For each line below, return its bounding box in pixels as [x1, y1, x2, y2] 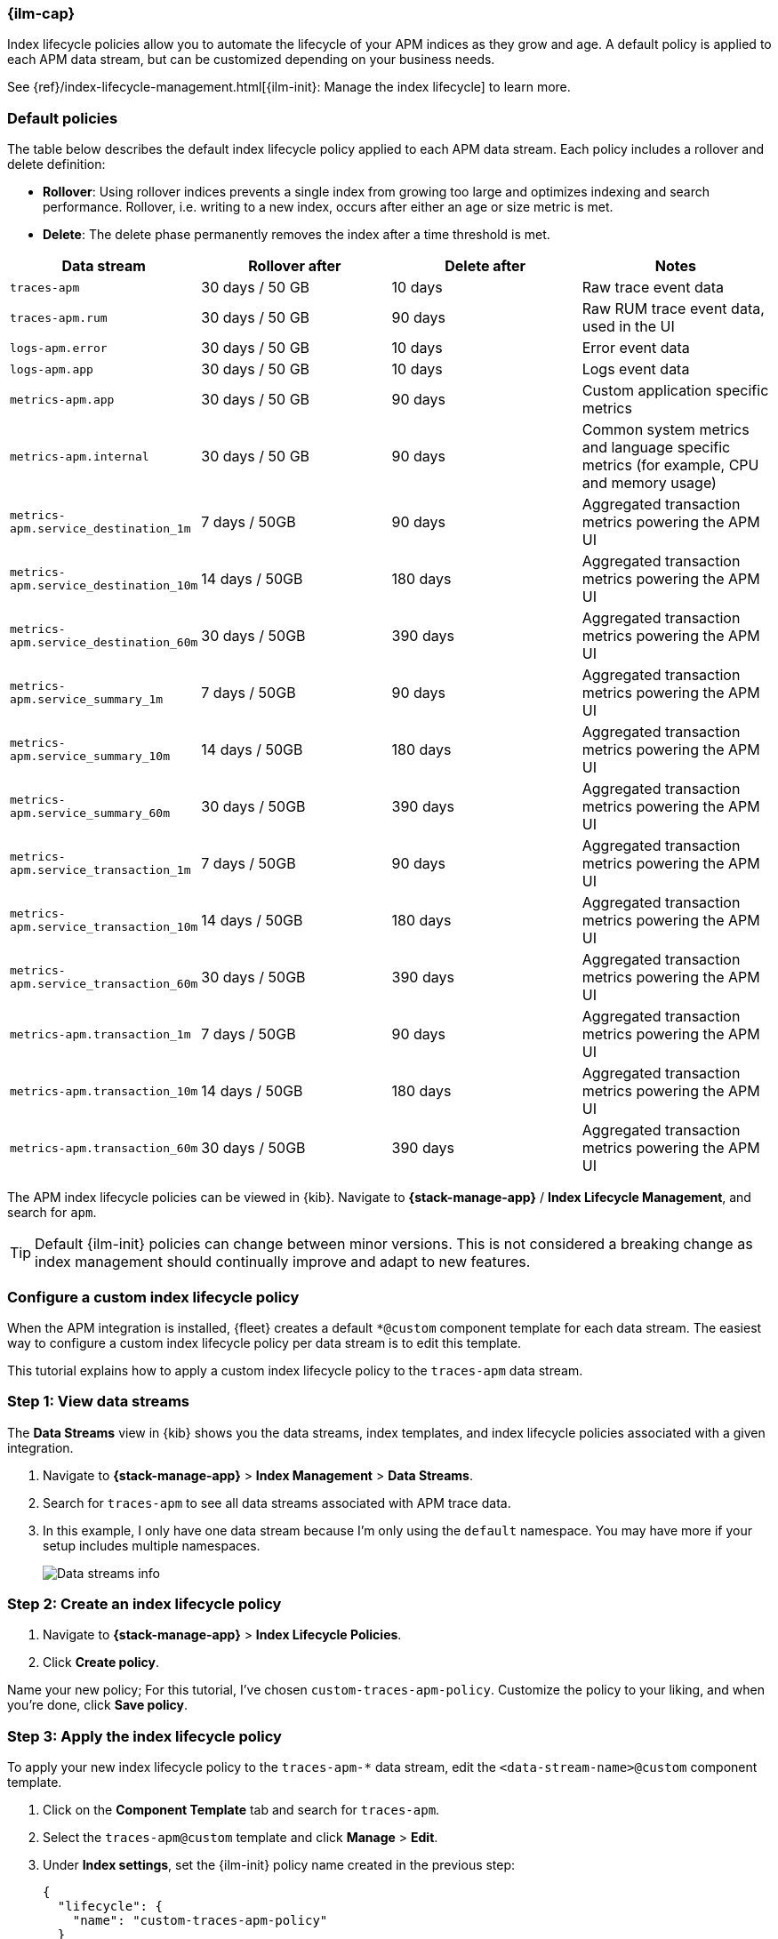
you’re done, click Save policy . [7, 1697, 188, 1713]
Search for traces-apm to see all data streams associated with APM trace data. [43, 1494, 511, 1510]
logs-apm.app [10, 362, 93, 376]
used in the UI [581, 317, 675, 336]
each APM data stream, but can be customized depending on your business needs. [7, 52, 495, 68]
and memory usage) [581, 474, 717, 493]
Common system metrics [581, 421, 750, 439]
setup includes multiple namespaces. [43, 1537, 261, 1553]
